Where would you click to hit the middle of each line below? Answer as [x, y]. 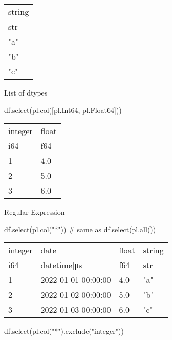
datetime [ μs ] [62, 265]
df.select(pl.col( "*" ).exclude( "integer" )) [64, 331]
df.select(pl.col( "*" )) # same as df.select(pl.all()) [80, 229]
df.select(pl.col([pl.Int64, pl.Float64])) [63, 110]
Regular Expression [35, 212]
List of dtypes [26, 92]
